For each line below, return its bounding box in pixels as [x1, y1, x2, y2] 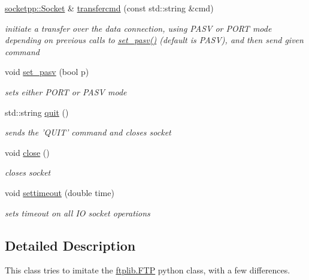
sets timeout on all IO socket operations [5, 206, 150, 219]
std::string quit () [5, 106, 69, 118]
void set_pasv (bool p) [5, 65, 89, 78]
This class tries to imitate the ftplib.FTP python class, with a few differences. [5, 264, 290, 276]
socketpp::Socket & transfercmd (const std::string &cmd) [5, 2, 214, 14]
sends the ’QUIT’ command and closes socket [5, 126, 171, 139]
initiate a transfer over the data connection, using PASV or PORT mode [5, 22, 272, 34]
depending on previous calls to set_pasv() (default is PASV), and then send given [5, 34, 304, 46]
